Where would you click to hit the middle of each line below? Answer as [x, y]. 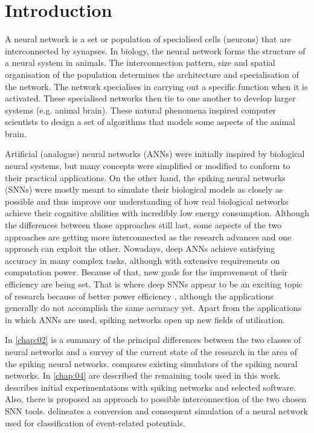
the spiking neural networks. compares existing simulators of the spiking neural [151, 363]
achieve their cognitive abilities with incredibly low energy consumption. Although [157, 213]
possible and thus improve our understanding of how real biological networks [147, 201]
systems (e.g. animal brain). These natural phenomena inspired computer [140, 110]
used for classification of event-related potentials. [95, 422]
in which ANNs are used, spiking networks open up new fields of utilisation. [145, 319]
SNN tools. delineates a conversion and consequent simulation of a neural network [156, 410]
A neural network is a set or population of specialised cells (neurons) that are [148, 39]
